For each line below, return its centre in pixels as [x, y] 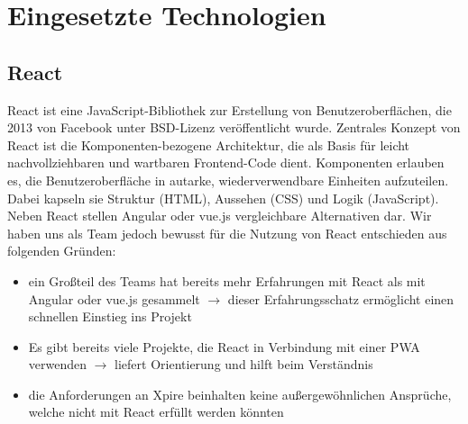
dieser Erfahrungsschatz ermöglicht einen [341, 298]
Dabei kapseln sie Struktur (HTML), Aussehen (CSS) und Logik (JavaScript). [223, 198]
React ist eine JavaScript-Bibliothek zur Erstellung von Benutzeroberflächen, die [229, 109]
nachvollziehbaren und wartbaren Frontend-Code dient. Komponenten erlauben [226, 162]
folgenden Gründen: [62, 251]
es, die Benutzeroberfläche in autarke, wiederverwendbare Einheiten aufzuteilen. [228, 180]
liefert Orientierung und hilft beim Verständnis [244, 364]
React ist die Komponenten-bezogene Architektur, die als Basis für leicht [209, 144]
